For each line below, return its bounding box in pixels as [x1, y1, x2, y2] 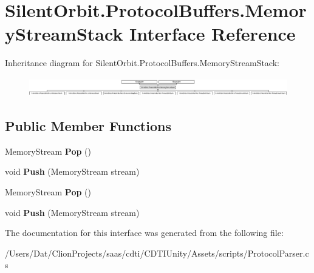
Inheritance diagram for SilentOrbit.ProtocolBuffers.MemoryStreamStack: [5, 56, 279, 69]
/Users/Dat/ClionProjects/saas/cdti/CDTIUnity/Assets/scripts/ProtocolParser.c [5, 246, 309, 259]
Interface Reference [129, 21, 296, 46]
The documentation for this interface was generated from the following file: [5, 226, 284, 239]
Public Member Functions [5, 116, 171, 135]
